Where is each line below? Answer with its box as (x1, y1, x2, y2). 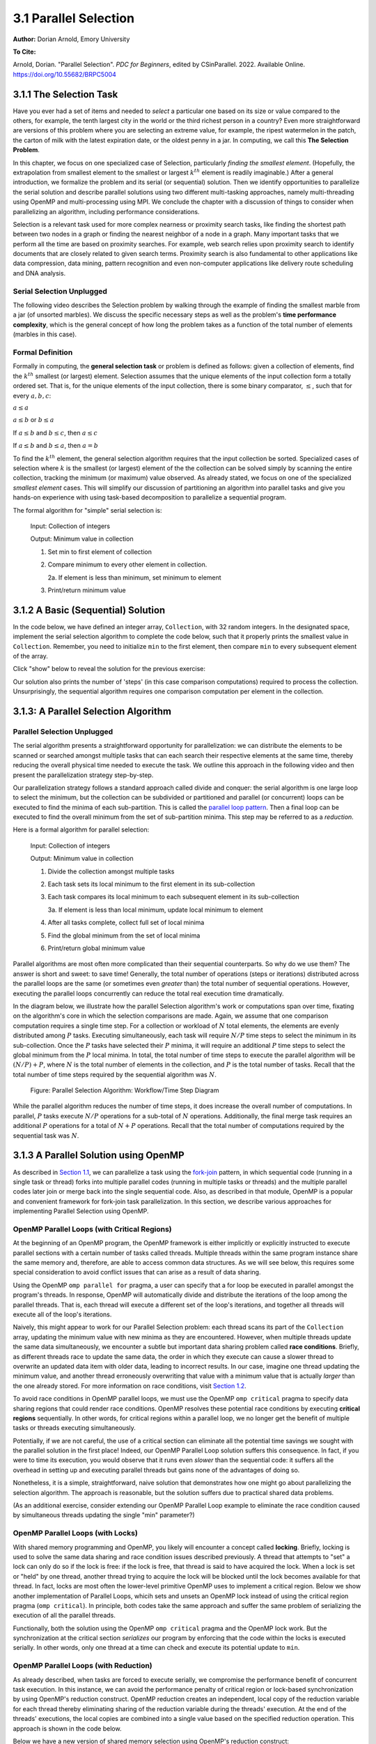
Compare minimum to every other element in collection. (47, 560, 207, 569)
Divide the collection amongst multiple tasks (47, 867, 175, 875)
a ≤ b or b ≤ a (13, 416, 55, 424)
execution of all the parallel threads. (13, 1611, 116, 1620)
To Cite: (13, 47, 36, 56)
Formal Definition (13, 347, 73, 357)
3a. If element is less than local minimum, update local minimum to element (47, 905, 264, 914)
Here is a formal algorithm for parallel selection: (13, 825, 150, 834)
